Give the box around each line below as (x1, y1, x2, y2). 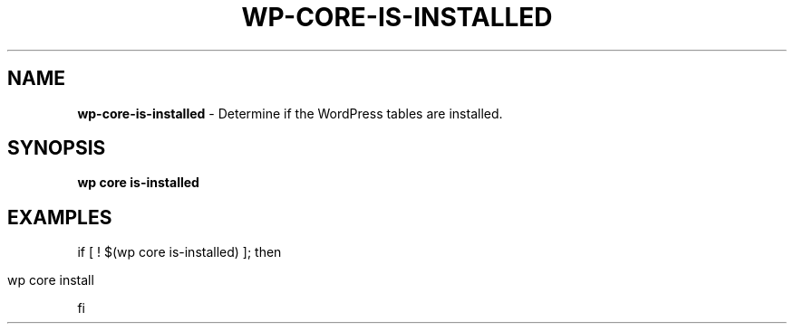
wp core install (7, 272, 94, 288)
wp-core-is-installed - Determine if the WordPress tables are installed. (77, 105, 503, 121)
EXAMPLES (7, 205, 112, 229)
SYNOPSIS (7, 137, 106, 160)
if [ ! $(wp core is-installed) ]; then (77, 244, 282, 260)
